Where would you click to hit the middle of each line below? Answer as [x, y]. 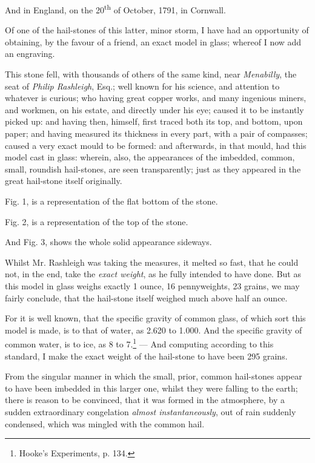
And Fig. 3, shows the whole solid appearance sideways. [108, 242]
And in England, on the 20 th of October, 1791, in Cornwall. [115, 9]
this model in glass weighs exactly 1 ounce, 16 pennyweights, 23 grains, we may [152, 285]
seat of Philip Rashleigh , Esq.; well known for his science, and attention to [142, 86]
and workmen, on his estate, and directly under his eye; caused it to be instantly [154, 109]
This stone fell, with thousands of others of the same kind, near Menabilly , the [151, 74]
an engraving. [30, 54]
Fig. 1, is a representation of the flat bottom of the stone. [111, 201]
